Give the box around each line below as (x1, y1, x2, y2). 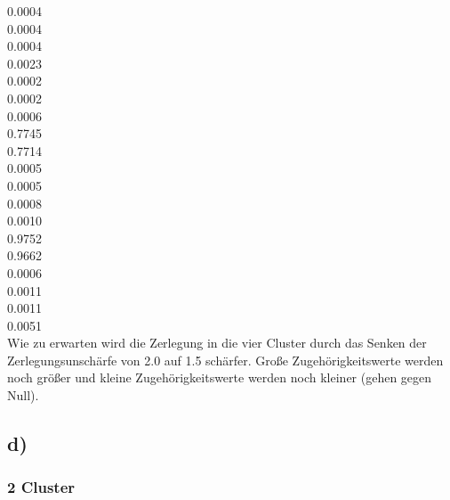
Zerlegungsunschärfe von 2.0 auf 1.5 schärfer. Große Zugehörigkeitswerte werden (7, 350, 444, 369)
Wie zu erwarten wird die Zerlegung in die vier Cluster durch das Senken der (7, 333, 427, 352)
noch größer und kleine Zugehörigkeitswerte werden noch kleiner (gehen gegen (7, 368, 432, 387)
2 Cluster (7, 476, 76, 498)
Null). (7, 386, 39, 405)
